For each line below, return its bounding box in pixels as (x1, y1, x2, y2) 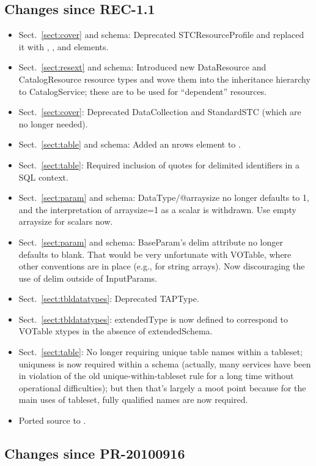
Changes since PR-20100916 (4, 444, 185, 463)
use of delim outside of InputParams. (18, 271, 157, 284)
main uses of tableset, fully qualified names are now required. (18, 393, 248, 406)
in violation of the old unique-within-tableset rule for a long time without (18, 369, 294, 382)
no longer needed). (18, 117, 88, 130)
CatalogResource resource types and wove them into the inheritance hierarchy (18, 72, 310, 85)
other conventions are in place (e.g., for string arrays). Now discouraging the (18, 260, 305, 272)
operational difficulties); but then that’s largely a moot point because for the (18, 381, 306, 394)
